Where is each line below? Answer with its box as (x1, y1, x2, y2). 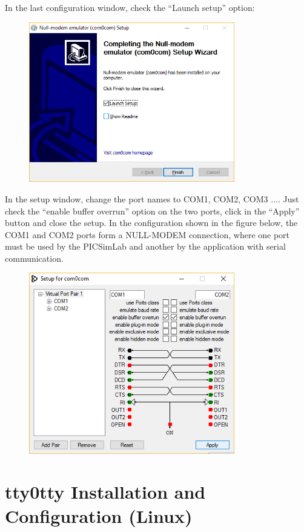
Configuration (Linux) (5, 503, 193, 528)
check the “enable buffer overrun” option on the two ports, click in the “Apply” (5, 204, 300, 217)
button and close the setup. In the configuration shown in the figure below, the (5, 216, 298, 229)
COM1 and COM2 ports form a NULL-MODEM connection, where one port (5, 228, 290, 241)
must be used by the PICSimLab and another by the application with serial (5, 240, 286, 253)
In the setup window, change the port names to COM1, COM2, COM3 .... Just (5, 192, 299, 205)
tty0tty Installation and (5, 479, 206, 504)
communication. (5, 251, 64, 264)
